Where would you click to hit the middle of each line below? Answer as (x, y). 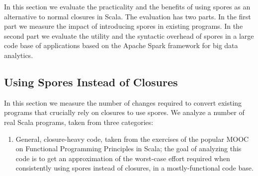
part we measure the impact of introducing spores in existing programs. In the (124, 26)
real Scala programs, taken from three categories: (79, 122)
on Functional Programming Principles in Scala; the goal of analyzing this (129, 148)
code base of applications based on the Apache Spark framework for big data (121, 45)
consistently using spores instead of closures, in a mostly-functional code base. (134, 168)
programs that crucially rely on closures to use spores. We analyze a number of (124, 112)
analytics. (19, 55)
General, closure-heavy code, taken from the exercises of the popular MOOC (132, 139)
